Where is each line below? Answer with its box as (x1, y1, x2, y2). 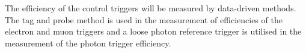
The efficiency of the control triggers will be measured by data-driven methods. (5, 2, 296, 14)
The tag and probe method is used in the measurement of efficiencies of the (5, 13, 283, 26)
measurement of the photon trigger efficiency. (5, 36, 171, 49)
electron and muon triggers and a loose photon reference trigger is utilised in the (5, 25, 302, 38)
